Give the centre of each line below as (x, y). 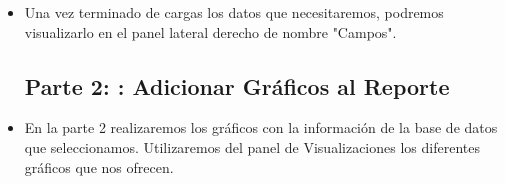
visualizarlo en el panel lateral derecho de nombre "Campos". (210, 31)
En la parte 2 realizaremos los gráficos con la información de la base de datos (261, 127)
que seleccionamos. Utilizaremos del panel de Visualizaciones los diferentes (252, 146)
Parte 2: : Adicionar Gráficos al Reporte (237, 85)
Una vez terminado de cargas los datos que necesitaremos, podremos (234, 12)
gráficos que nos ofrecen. (99, 166)
